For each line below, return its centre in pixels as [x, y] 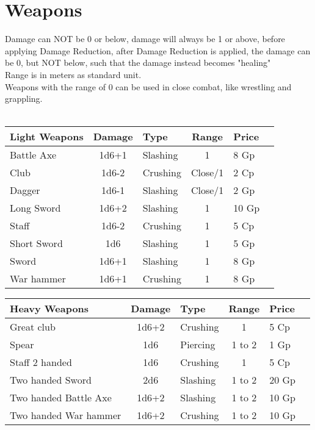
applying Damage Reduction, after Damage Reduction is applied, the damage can [158, 50]
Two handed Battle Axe [61, 398]
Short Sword [36, 243]
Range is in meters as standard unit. [73, 74]
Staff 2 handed [41, 362]
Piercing [198, 345]
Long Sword [35, 208]
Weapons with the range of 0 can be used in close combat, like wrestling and [148, 86]
